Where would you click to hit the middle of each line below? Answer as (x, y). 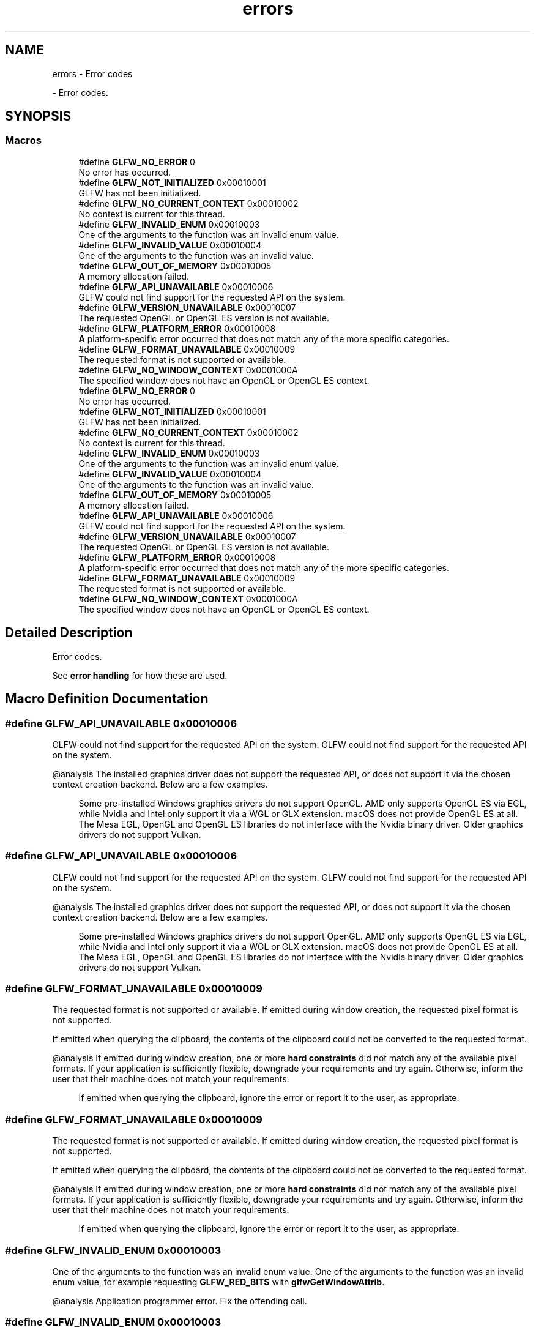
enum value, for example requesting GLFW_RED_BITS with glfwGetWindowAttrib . (218, 1282)
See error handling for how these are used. (140, 675)
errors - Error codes (92, 73)
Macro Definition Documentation (107, 699)
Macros (23, 140)
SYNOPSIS (38, 116)
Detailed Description (69, 633)
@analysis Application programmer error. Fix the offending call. (180, 1301)
